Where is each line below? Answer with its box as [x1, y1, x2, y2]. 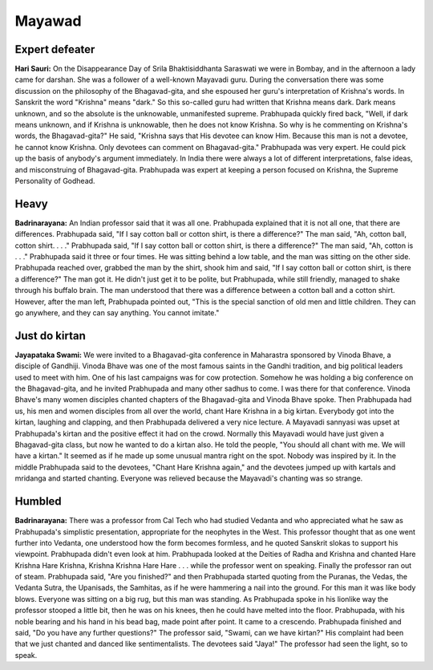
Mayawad [14, 12, 82, 30]
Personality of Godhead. [14, 176, 95, 185]
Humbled [14, 494, 62, 509]
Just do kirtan [14, 329, 86, 343]
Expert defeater [14, 43, 95, 56]
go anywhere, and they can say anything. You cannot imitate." [14, 308, 220, 317]
